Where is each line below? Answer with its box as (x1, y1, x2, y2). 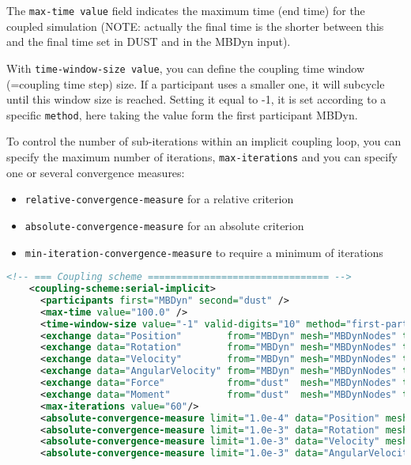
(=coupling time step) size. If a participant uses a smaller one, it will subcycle (6, 75, 385, 92)
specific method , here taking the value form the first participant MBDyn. (6, 106, 358, 123)
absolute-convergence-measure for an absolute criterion (25, 217, 304, 233)
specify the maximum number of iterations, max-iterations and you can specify (6, 148, 398, 164)
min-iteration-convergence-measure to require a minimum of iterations (25, 244, 383, 260)
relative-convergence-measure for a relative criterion (25, 191, 294, 207)
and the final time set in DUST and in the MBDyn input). (6, 33, 291, 50)
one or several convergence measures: (6, 164, 185, 180)
